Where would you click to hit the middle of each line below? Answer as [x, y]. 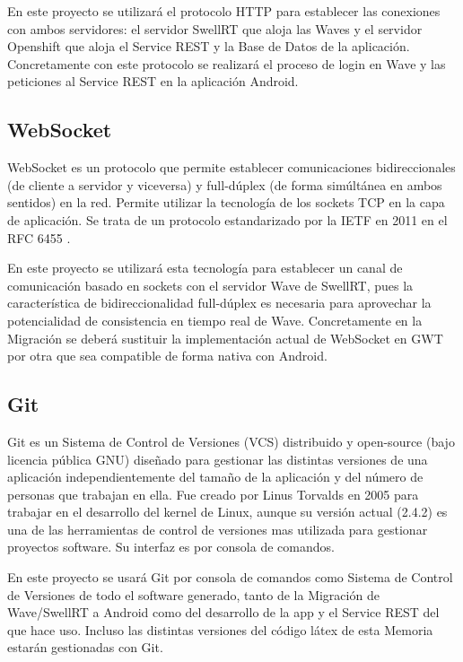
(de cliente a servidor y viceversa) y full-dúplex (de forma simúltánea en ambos [225, 184]
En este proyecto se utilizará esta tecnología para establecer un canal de [205, 268]
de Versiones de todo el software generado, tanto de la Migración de [193, 594]
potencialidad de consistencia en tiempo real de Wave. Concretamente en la [215, 320]
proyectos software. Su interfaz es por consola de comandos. [171, 547]
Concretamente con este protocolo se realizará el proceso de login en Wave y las [227, 63]
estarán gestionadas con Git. [85, 647]
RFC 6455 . [39, 237]
